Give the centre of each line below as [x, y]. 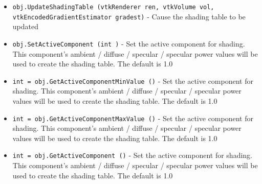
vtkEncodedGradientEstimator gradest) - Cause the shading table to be [129, 16]
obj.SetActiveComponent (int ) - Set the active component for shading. [129, 43]
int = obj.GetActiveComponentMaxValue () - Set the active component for [133, 118]
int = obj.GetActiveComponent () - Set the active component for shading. [132, 155]
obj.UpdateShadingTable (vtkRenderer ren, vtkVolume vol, [113, 7]
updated [25, 26]
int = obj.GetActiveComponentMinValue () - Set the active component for [133, 80]
